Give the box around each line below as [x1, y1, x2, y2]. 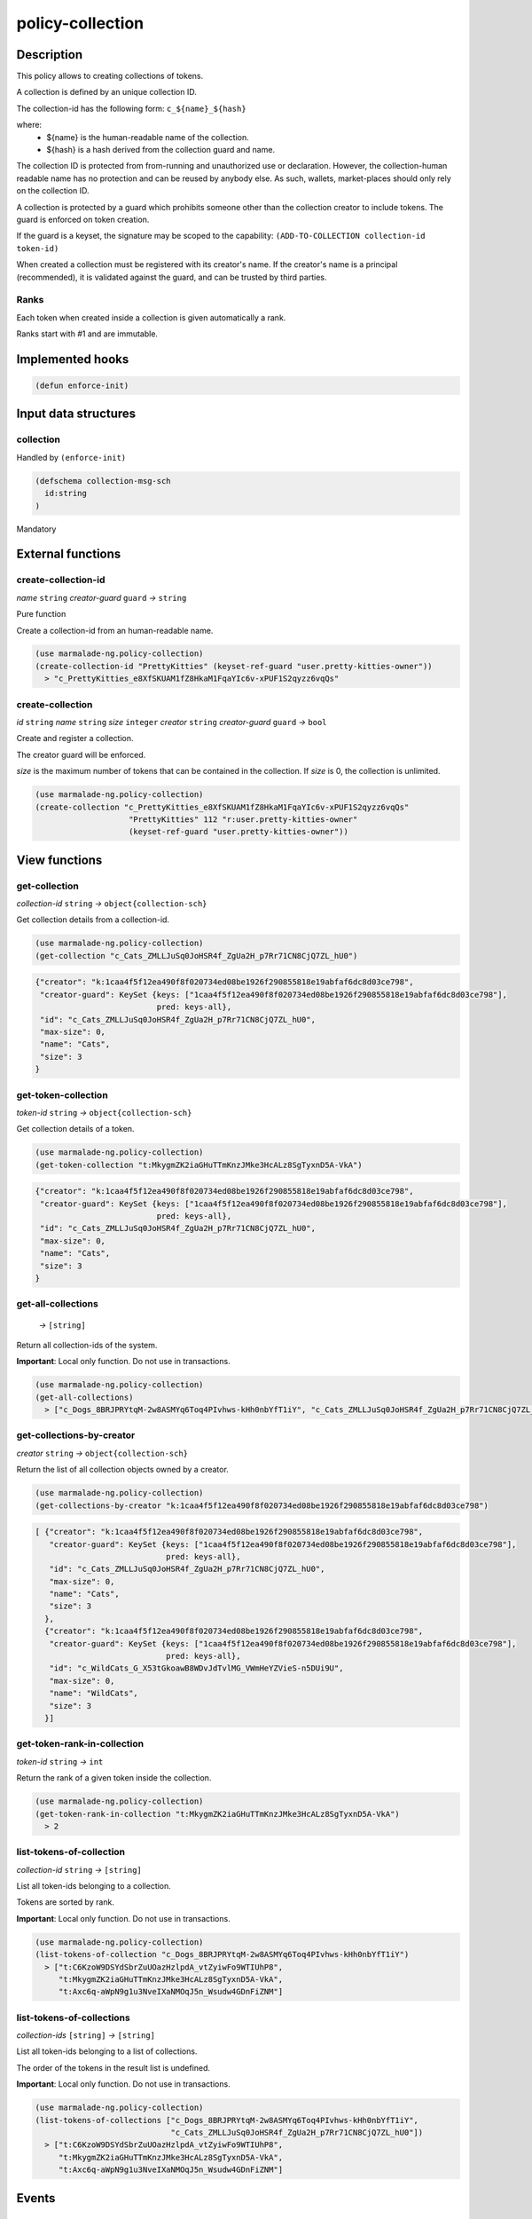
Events [16, 2191, 56, 2206]
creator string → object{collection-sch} [16, 1448, 189, 1458]
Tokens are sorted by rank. [16, 1897, 115, 1907]
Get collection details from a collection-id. [16, 914, 170, 925]
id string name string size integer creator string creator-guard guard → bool [16, 717, 327, 727]
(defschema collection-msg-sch [35, 476, 172, 486]
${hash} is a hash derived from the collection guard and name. [46, 145, 275, 155]
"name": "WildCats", [49, 1688, 139, 1699]
